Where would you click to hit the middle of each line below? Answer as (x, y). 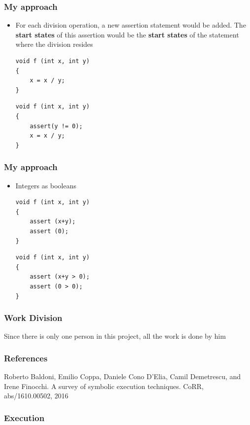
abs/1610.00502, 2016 (36, 396)
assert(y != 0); (56, 126)
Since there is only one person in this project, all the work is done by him (115, 336)
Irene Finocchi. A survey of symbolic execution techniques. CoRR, (104, 386)
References (26, 358)
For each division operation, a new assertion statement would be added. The (131, 25)
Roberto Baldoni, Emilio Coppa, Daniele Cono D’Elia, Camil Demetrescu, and (123, 376)
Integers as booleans (46, 185)
